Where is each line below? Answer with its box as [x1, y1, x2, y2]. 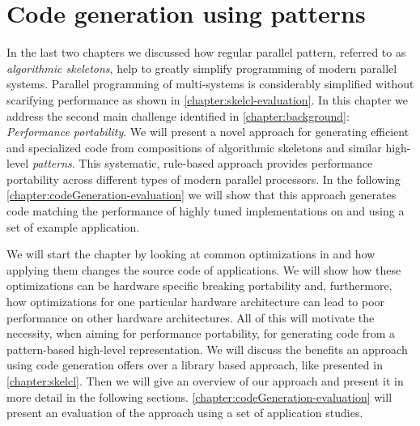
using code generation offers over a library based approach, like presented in [6, 356, 383, 373]
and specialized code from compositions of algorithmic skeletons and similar [6, 138, 382, 155]
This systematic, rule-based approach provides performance [78, 155, 373, 172]
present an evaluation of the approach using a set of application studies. [6, 404, 363, 421]
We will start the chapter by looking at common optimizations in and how [6, 245, 375, 262]
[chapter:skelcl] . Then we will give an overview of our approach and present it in [6, 373, 404, 389]
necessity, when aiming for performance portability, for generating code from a [6, 325, 395, 342]
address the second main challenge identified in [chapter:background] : [6, 107, 350, 124]
